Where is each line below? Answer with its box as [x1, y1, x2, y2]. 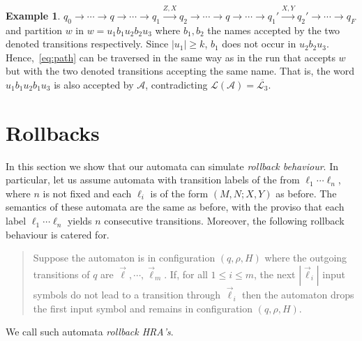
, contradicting [145, 77, 208, 91]
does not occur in [222, 36, 296, 51]
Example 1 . [6, 8, 61, 22]
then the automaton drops [242, 287, 354, 302]
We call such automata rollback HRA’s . [6, 324, 174, 339]
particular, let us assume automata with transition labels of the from [6, 172, 300, 187]
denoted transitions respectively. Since [6, 36, 169, 51]
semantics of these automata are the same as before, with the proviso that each [6, 199, 345, 214]
